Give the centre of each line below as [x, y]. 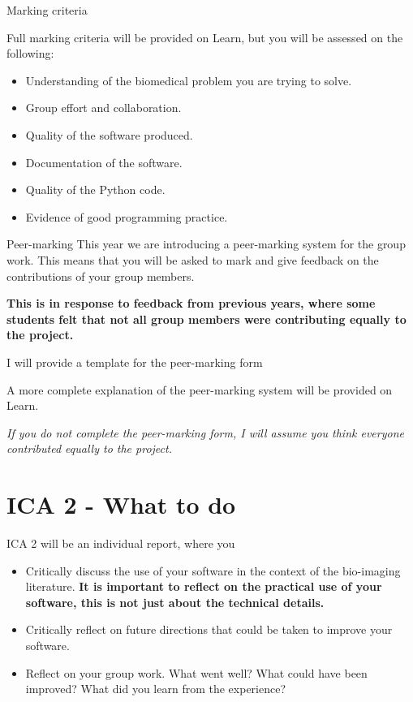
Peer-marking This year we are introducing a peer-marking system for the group [206, 244]
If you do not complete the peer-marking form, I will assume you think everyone [205, 432]
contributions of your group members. [101, 276]
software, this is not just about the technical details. [175, 602]
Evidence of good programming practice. [127, 216]
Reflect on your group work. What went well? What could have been [196, 672]
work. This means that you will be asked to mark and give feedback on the [193, 259]
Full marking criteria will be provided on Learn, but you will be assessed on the [205, 37]
